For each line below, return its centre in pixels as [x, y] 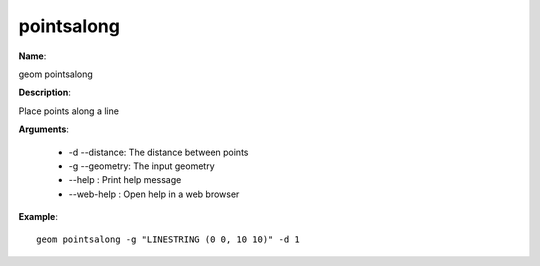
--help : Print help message [125, 180]
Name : [32, 56]
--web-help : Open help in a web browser [154, 194]
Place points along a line [69, 111]
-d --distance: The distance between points [158, 152]
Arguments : [44, 129]
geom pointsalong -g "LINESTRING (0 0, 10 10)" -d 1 [168, 239]
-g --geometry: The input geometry [141, 166]
